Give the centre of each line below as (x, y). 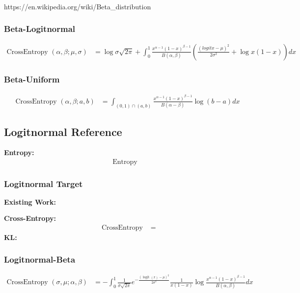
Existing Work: (30, 201)
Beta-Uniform (32, 79)
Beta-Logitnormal (40, 28)
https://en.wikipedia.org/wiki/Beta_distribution (78, 6)
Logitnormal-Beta (40, 259)
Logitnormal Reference (63, 132)
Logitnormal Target (43, 183)
